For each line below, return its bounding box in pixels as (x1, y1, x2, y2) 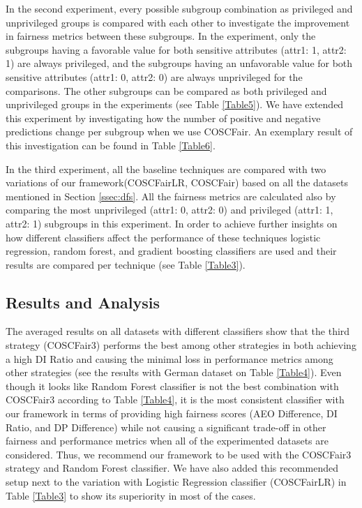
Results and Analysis (6, 291, 160, 313)
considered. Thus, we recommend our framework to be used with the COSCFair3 (6, 447, 352, 461)
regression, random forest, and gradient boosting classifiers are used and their (6, 244, 337, 258)
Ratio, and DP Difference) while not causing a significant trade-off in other (6, 419, 326, 434)
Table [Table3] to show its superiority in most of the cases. (6, 488, 256, 502)
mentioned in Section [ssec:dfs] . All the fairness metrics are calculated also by (6, 188, 336, 203)
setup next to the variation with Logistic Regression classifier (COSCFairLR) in (6, 475, 347, 489)
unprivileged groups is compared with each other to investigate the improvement (6, 15, 350, 29)
